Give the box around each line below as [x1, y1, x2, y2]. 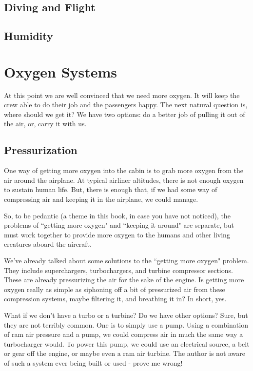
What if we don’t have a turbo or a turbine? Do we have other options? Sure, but [4, 310, 248, 320]
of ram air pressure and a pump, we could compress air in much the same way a [4, 329, 243, 339]
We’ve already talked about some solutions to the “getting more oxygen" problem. [4, 255, 249, 266]
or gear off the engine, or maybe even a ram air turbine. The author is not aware [4, 348, 246, 358]
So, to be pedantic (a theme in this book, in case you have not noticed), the [4, 210, 231, 220]
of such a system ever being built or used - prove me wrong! [4, 357, 183, 368]
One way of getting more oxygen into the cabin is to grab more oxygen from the [4, 165, 243, 176]
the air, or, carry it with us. [4, 118, 87, 129]
